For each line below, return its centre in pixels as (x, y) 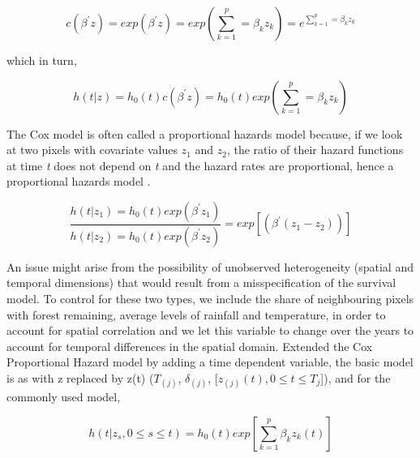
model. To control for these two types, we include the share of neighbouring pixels (210, 299)
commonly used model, (64, 397)
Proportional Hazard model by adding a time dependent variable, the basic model (210, 362)
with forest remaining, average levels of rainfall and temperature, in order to (196, 314)
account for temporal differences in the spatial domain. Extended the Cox (190, 346)
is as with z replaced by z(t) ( (80, 378)
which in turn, (42, 60)
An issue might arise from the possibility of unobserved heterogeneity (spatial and (210, 266)
